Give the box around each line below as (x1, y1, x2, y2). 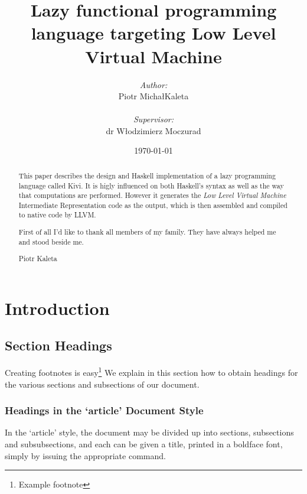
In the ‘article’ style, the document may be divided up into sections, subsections (5, 426, 294, 438)
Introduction (5, 295, 110, 320)
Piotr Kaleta (18, 253, 57, 264)
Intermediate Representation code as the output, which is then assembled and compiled (18, 200, 288, 210)
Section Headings (5, 336, 112, 355)
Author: (139, 78, 168, 90)
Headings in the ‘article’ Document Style (5, 403, 204, 418)
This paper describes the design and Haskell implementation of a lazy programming (18, 170, 276, 180)
